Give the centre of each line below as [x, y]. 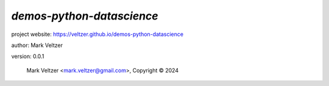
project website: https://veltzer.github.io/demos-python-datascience [97, 34]
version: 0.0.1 [28, 56]
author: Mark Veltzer [37, 45]
